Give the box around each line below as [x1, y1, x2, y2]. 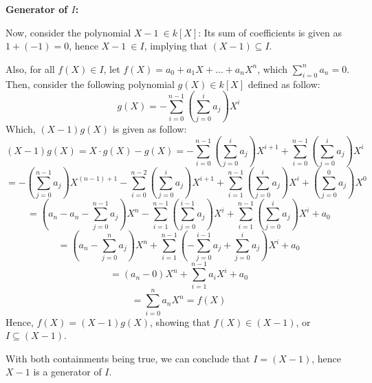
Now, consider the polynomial [6, 25, 131, 39]
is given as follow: [112, 121, 187, 135]
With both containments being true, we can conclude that [6, 351, 250, 365]
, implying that [144, 39, 208, 53]
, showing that [150, 314, 210, 329]
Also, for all [6, 61, 55, 76]
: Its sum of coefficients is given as [198, 25, 342, 39]
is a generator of [33, 364, 102, 379]
